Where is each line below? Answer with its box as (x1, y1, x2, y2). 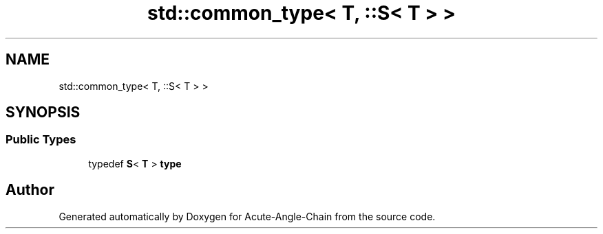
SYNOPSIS (6, 104, 81, 121)
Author (6, 181, 54, 199)
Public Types (6, 132, 76, 147)
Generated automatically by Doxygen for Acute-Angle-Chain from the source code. (59, 210, 436, 222)
